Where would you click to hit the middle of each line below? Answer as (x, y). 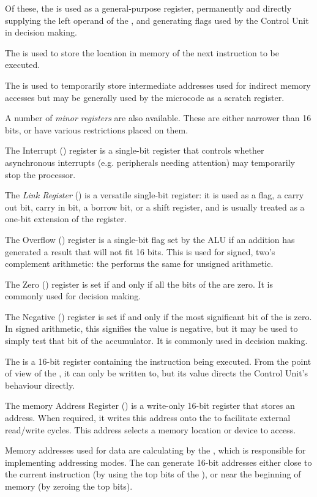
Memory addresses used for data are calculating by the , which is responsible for (155, 450)
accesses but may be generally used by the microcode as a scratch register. (145, 97)
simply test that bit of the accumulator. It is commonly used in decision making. (156, 341)
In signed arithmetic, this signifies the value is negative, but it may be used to (151, 328)
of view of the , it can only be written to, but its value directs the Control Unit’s (157, 373)
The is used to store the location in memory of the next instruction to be (142, 52)
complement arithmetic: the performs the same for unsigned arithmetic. (139, 263)
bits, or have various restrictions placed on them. (97, 129)
